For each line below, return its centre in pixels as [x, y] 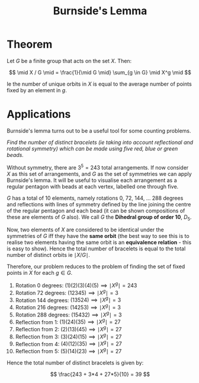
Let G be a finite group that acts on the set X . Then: [69, 61]
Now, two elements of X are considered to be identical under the [86, 230]
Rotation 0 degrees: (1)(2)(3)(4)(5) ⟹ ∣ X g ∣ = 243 [76, 285]
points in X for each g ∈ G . [40, 273]
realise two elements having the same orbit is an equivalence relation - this [99, 243]
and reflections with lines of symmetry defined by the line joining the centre [99, 204]
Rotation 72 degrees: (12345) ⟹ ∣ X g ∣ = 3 [67, 292]
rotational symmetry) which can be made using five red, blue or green [92, 148]
